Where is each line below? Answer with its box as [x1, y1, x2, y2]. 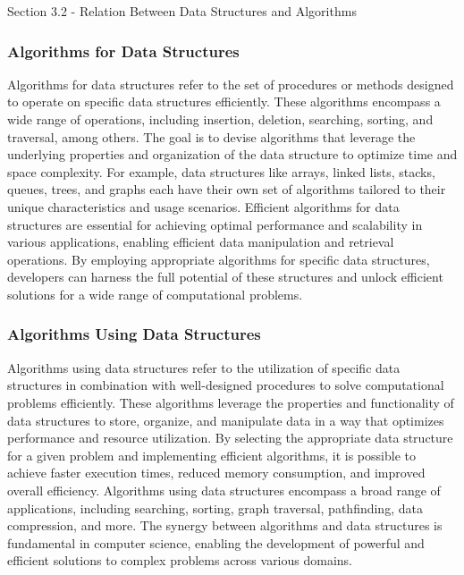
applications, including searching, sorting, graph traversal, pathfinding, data [7, 498, 423, 517]
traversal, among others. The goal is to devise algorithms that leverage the [7, 127, 416, 146]
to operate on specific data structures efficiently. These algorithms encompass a [7, 92, 441, 111]
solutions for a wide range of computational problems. [7, 284, 303, 303]
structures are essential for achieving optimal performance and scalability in [7, 215, 423, 233]
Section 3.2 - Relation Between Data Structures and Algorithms [7, 2, 357, 20]
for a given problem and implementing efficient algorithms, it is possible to [7, 445, 416, 464]
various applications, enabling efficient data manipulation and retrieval [7, 233, 394, 251]
